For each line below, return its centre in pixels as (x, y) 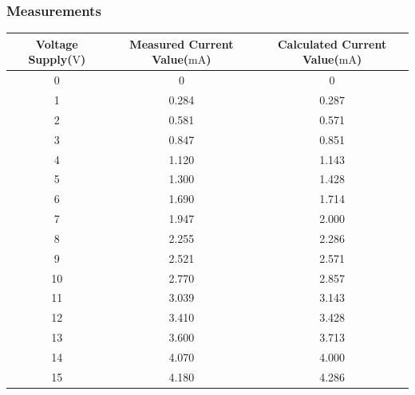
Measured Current (182, 43)
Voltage (57, 43)
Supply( (50, 59)
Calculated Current (332, 43)
